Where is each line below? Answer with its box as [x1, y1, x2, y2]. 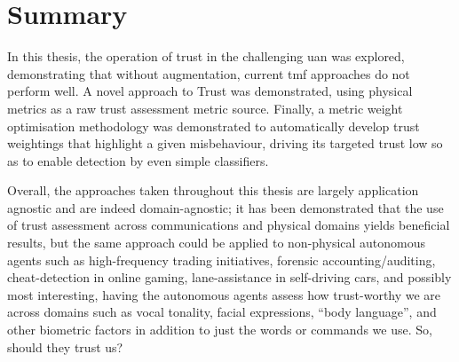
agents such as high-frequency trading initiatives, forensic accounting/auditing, [7, 250, 436, 269]
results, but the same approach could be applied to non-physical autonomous [7, 233, 426, 252]
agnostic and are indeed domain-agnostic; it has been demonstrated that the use [7, 198, 444, 216]
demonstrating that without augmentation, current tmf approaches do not [7, 64, 410, 83]
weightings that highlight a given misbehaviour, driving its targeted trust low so [7, 134, 443, 153]
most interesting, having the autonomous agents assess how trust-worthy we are [7, 285, 441, 303]
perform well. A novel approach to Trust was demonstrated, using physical [7, 82, 413, 100]
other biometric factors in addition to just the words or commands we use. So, [7, 320, 432, 339]
